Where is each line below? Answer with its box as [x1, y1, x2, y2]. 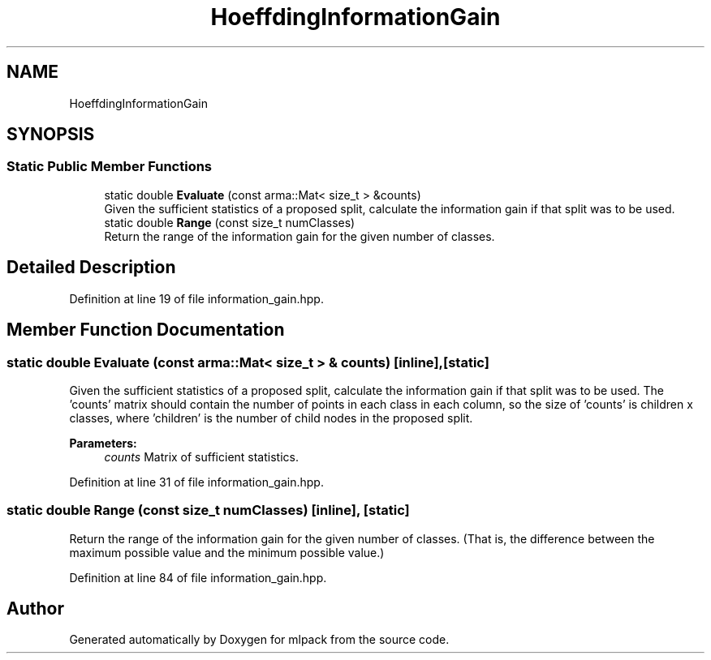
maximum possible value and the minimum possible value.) [69, 545, 385, 559]
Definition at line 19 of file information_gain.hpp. [69, 291, 324, 306]
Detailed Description [6, 257, 176, 278]
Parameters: [69, 435, 137, 450]
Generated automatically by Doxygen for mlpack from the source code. [69, 632, 450, 647]
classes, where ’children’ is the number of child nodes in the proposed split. [69, 410, 473, 425]
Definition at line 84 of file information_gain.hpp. [69, 570, 327, 585]
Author [6, 598, 64, 619]
